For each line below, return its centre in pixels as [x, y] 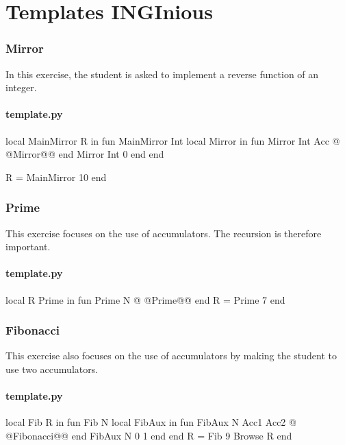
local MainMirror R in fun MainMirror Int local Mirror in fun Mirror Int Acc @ [173, 140]
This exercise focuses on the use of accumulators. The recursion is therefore [164, 233]
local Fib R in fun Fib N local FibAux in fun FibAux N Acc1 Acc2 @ [151, 422]
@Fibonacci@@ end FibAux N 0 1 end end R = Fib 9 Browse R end [149, 435]
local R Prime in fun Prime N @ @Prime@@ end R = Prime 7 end [145, 299]
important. [28, 246]
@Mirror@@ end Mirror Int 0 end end [85, 154]
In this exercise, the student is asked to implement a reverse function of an [162, 74]
